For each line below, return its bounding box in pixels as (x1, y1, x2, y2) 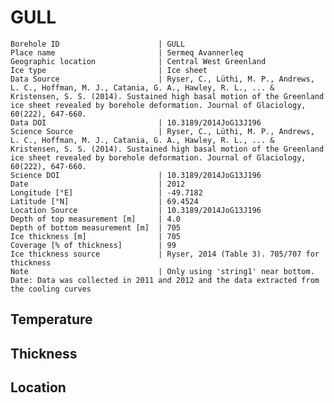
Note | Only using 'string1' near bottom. (10, 266, 315, 276)
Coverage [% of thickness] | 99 (10, 240, 177, 250)
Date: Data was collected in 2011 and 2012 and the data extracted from (10, 275, 320, 285)
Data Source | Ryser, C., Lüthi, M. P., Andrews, (10, 74, 315, 84)
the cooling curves (10, 284, 92, 294)
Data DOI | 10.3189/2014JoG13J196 (10, 117, 262, 128)
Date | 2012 (10, 179, 186, 189)
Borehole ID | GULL (10, 39, 186, 49)
